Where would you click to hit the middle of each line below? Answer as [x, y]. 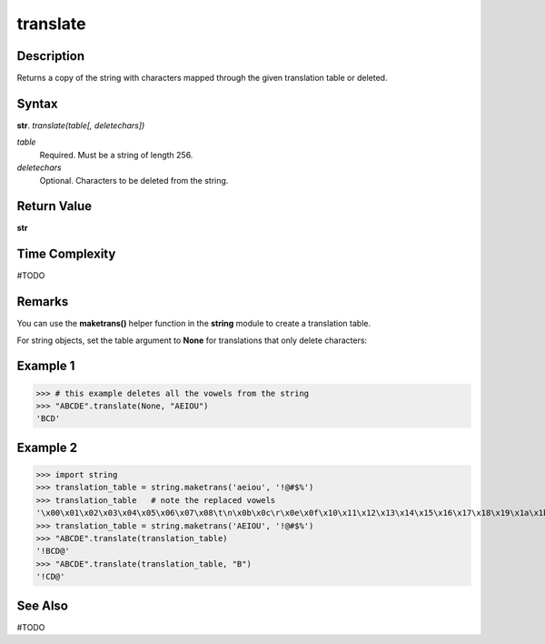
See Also [42, 605]
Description [51, 56]
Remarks [43, 302]
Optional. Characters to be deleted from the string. [134, 180]
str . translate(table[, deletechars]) [81, 125]
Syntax [37, 103]
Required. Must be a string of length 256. [116, 155]
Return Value [54, 206]
